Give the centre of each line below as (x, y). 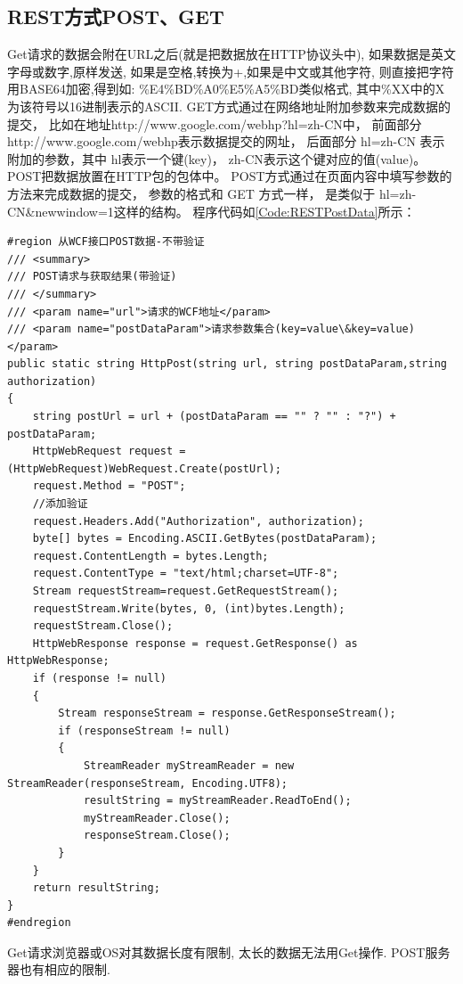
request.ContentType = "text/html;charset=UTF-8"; (186, 574)
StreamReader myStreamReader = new (189, 765)
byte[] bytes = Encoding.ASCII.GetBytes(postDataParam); (205, 539)
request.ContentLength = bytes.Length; (150, 556)
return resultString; (96, 888)
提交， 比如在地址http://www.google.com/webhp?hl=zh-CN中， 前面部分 (215, 123)
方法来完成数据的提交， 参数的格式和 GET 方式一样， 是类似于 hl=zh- (212, 193)
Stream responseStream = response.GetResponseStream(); (227, 713)
